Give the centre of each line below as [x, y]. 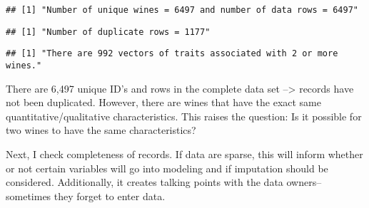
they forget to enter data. [110, 196]
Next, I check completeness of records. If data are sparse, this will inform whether [184, 154]
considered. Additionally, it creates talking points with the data [145, 182]
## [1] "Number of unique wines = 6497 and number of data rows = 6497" [182, 10]
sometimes [29, 196]
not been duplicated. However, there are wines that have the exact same [163, 102]
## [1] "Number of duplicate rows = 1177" [108, 32]
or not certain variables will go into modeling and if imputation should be [167, 168]
